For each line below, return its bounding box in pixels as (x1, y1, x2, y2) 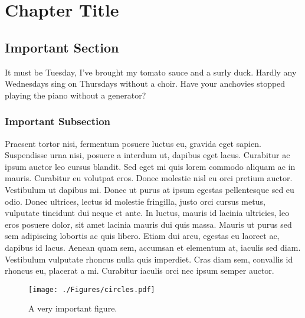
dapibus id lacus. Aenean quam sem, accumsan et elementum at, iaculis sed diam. (5, 241, 301, 253)
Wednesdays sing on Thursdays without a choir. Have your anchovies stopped (5, 77, 286, 90)
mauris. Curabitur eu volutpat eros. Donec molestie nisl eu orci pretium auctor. (5, 172, 293, 184)
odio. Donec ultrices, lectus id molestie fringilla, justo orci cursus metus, (5, 195, 265, 207)
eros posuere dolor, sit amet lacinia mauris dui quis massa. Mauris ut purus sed (5, 218, 292, 230)
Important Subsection (5, 114, 111, 129)
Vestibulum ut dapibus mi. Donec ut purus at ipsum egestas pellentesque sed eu (5, 183, 294, 195)
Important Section (5, 38, 119, 56)
